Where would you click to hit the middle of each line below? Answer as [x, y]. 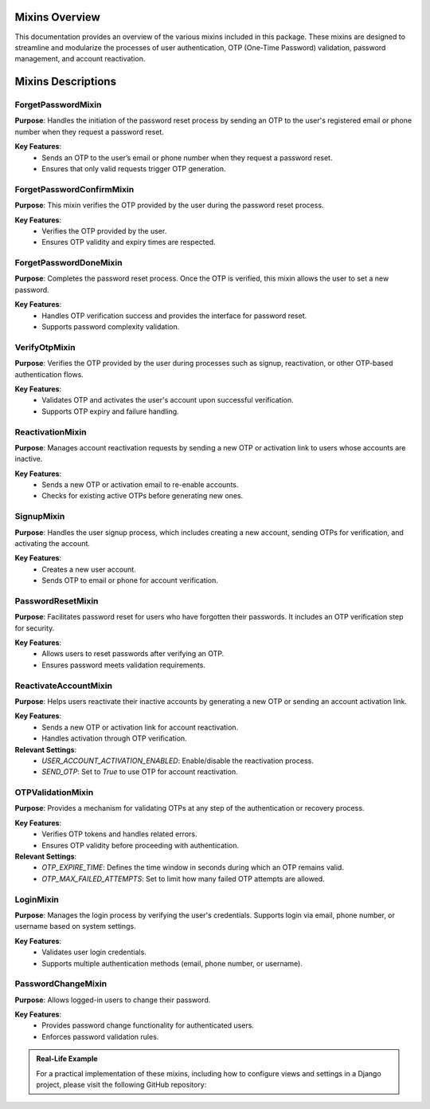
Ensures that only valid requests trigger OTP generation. [134, 169]
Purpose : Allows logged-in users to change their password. [113, 1000]
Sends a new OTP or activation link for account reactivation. [140, 727]
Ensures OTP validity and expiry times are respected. [129, 242]
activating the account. [53, 543]
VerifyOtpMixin [45, 347]
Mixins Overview [58, 17]
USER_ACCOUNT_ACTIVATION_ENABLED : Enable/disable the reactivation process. [178, 761]
